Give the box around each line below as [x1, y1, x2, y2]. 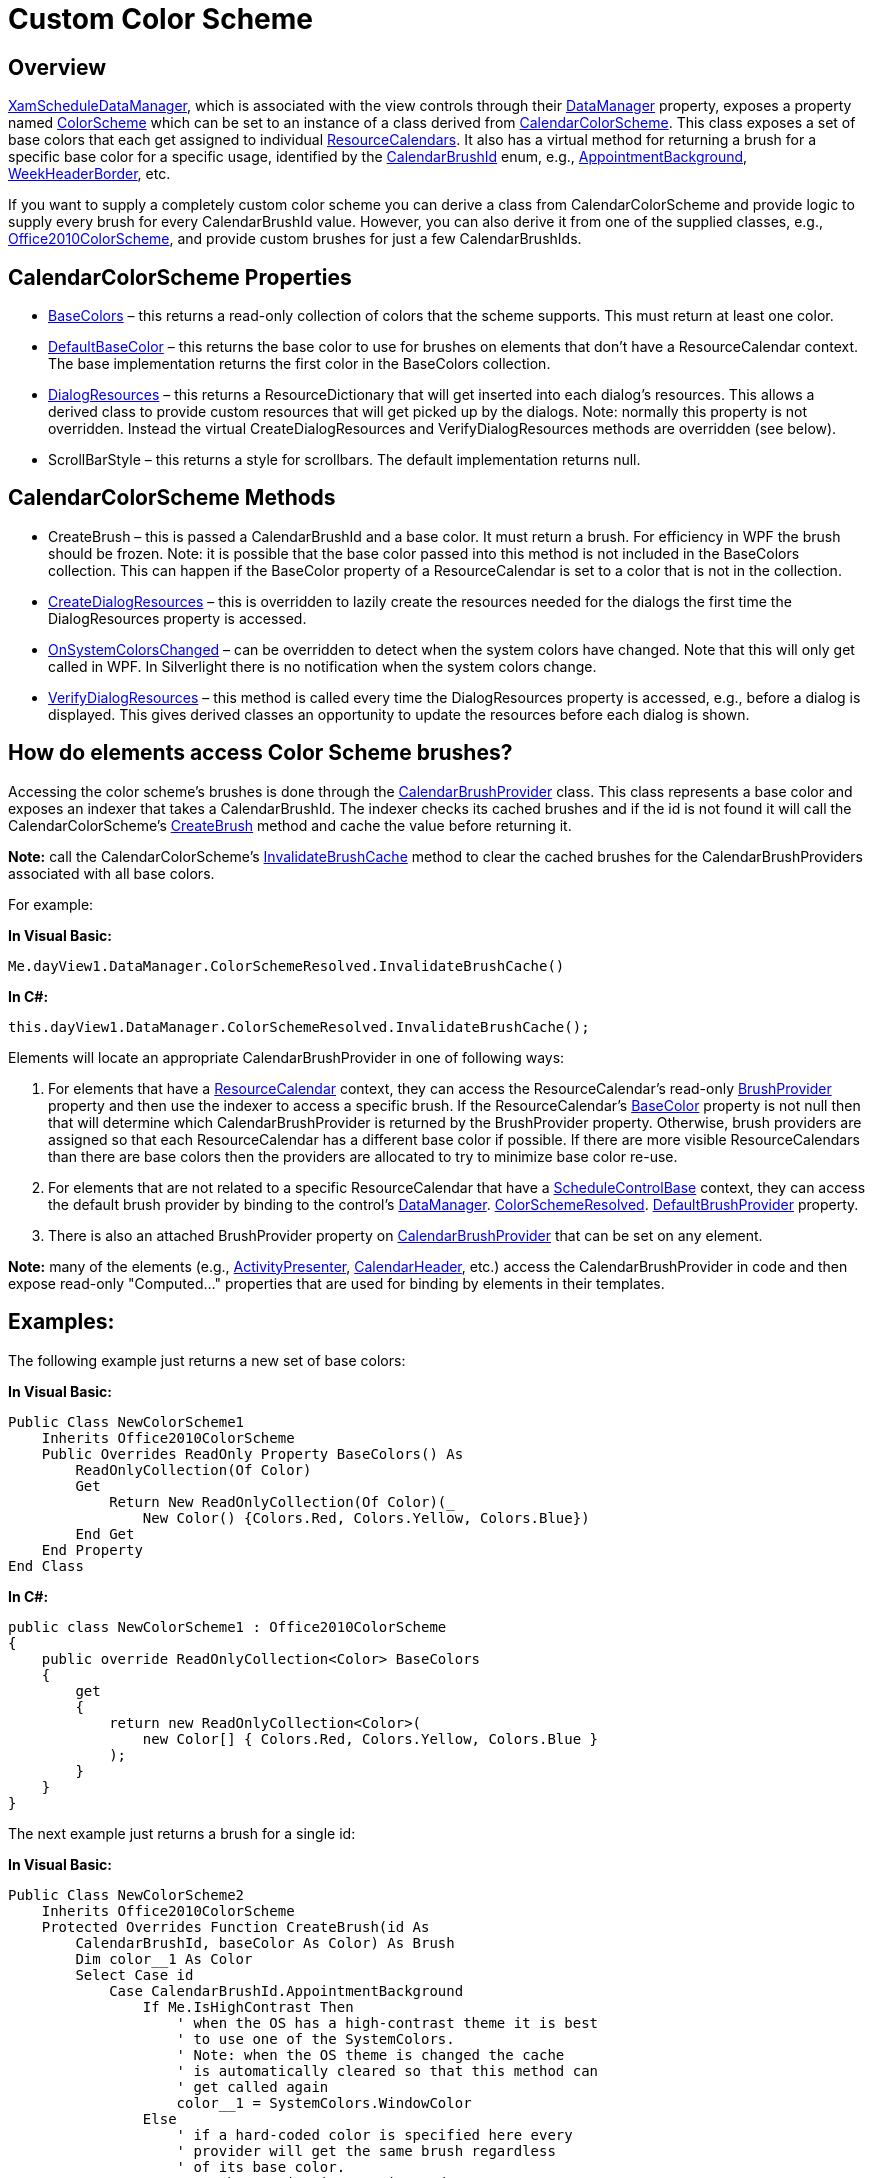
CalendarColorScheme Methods [8, 485, 336, 511]
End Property [41, 1541, 143, 1558]
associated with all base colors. [8, 864, 215, 882]
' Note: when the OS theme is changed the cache [176, 2046, 565, 2063]
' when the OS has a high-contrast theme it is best [176, 2014, 599, 2031]
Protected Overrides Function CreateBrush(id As [41, 1918, 430, 1935]
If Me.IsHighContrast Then [142, 1998, 354, 2015]
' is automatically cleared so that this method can [176, 2062, 599, 2079]
